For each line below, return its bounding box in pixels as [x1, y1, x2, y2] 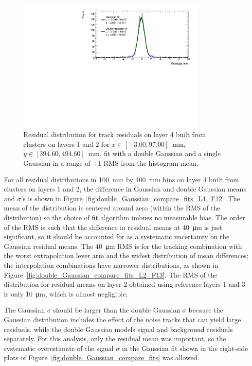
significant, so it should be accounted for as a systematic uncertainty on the [4, 231, 230, 242]
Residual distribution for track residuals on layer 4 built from [23, 129, 206, 139]
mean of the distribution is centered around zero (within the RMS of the [4, 203, 220, 213]
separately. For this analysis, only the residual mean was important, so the [4, 333, 226, 344]
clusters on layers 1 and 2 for [23, 139, 109, 149]
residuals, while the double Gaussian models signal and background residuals [4, 324, 233, 334]
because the [188, 305, 223, 315]
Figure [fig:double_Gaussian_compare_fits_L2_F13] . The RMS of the [4, 269, 217, 279]
